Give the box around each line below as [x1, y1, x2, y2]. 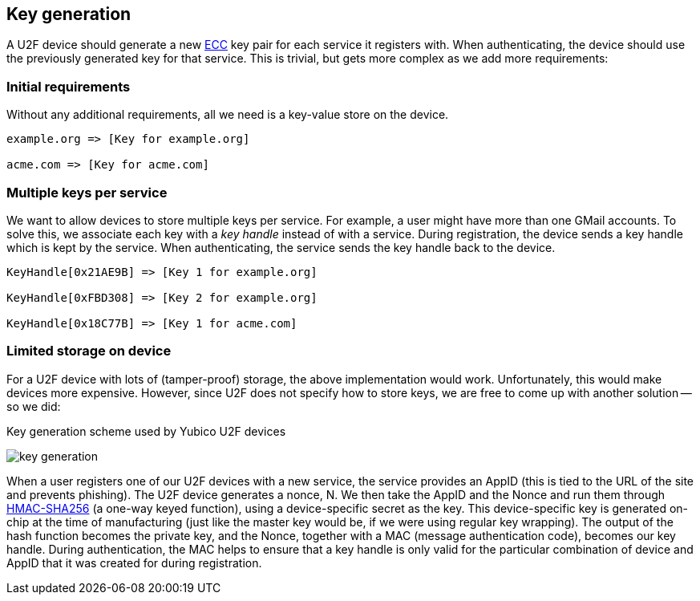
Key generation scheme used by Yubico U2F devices [6, 424, 286, 438]
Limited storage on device [6, 343, 172, 359]
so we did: [6, 399, 61, 413]
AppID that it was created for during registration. [6, 555, 262, 570]
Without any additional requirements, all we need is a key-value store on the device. [6, 108, 449, 122]
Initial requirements [6, 78, 131, 95]
